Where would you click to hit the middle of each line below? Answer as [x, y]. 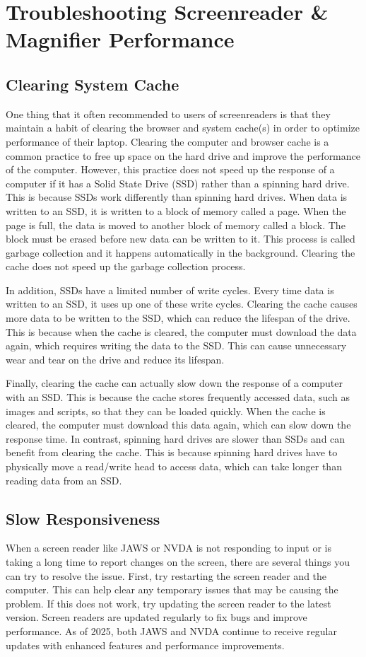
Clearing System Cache [93, 84]
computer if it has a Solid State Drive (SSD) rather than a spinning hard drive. [178, 183]
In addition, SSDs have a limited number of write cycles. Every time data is [170, 290]
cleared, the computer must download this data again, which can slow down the [178, 425]
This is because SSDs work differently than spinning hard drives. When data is [177, 197]
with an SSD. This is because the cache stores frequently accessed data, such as [178, 397]
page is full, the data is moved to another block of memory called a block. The [176, 225]
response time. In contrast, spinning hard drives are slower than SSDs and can [176, 438]
